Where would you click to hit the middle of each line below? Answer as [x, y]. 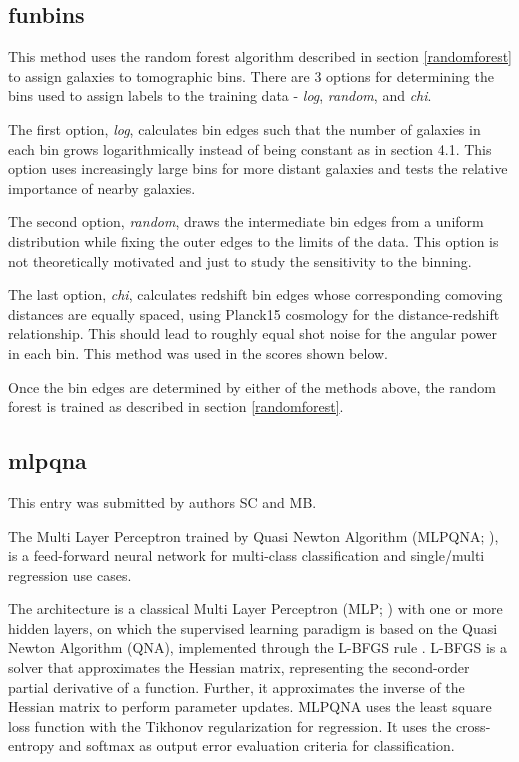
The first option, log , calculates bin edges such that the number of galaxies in [244, 128]
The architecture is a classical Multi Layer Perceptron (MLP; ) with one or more [255, 608]
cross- [473, 725]
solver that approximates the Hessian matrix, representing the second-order [239, 667]
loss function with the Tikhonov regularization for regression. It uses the [230, 725]
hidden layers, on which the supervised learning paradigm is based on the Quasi [253, 627]
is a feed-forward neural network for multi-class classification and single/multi [246, 555]
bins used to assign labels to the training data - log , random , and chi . [220, 95]
